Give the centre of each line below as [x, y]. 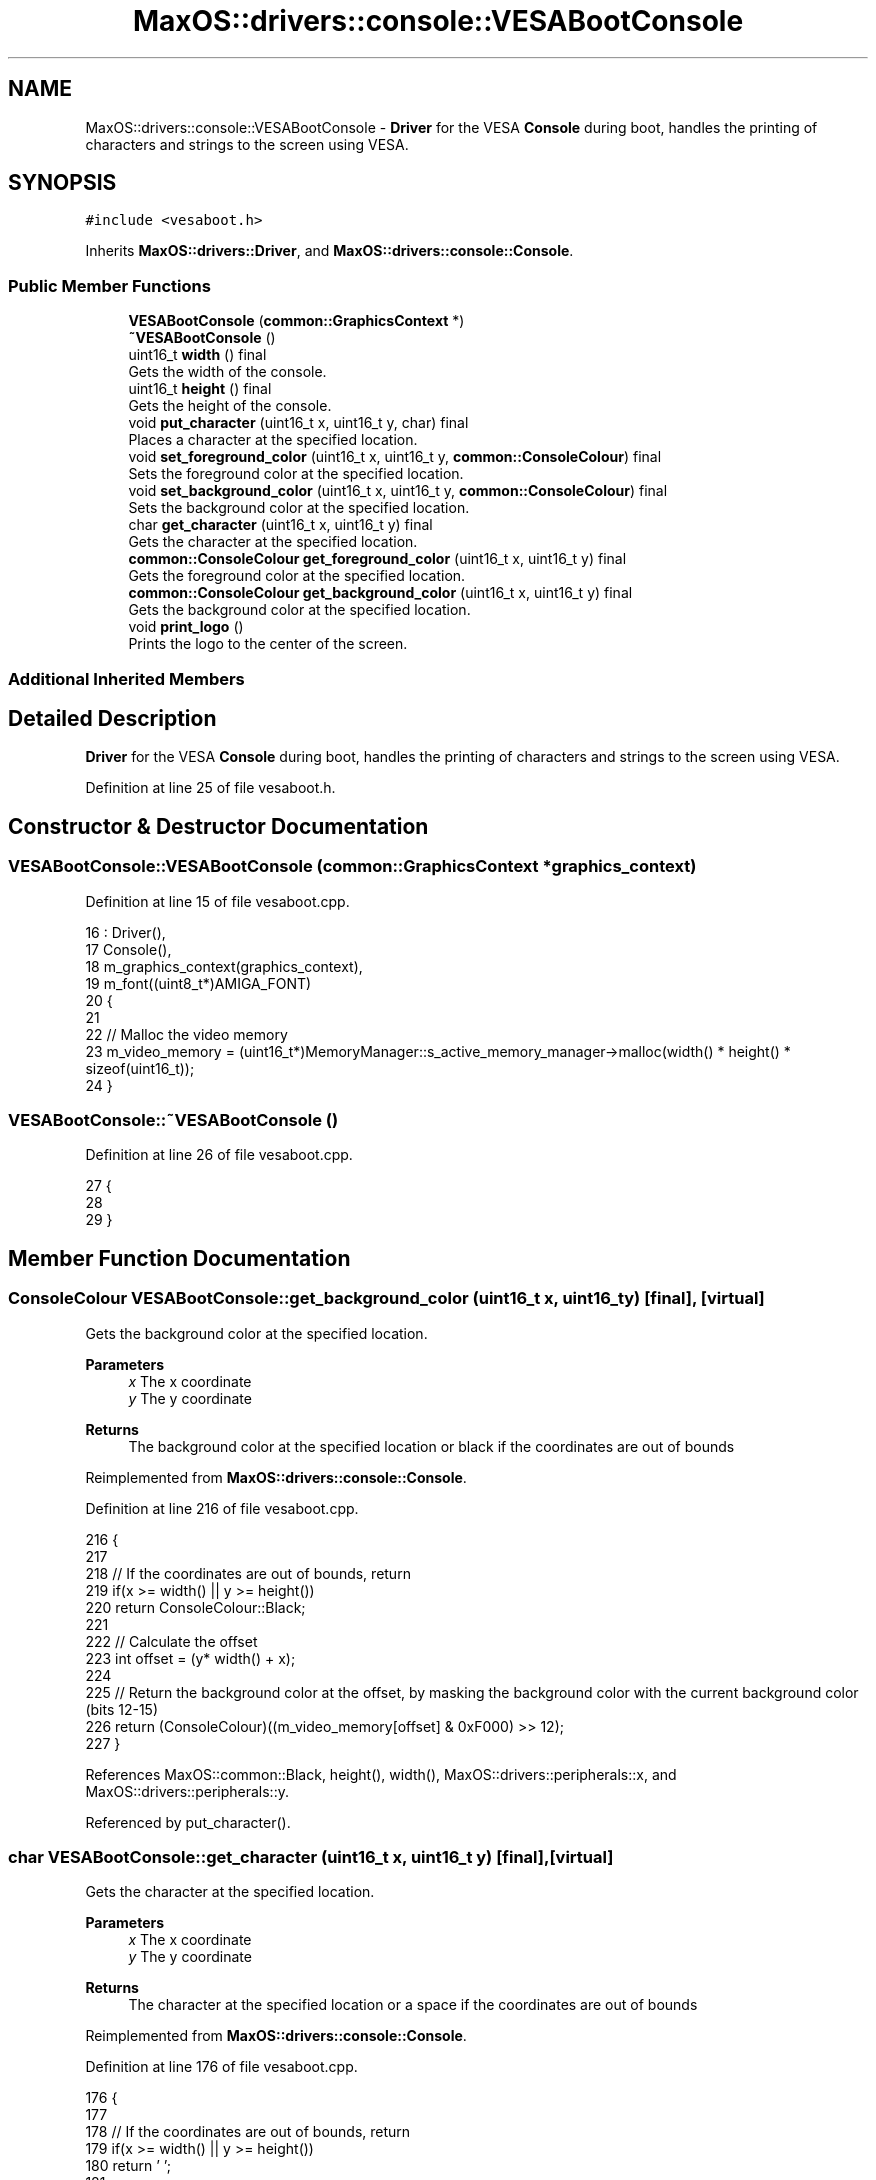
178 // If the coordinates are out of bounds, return [248, 2132]
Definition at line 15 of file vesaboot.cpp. [217, 901]
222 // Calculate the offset [171, 1641]
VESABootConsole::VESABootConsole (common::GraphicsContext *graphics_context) [352, 866]
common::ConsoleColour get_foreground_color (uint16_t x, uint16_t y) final [377, 559]
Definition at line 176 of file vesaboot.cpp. [221, 2067]
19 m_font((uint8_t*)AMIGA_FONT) [198, 983]
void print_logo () [186, 627]
